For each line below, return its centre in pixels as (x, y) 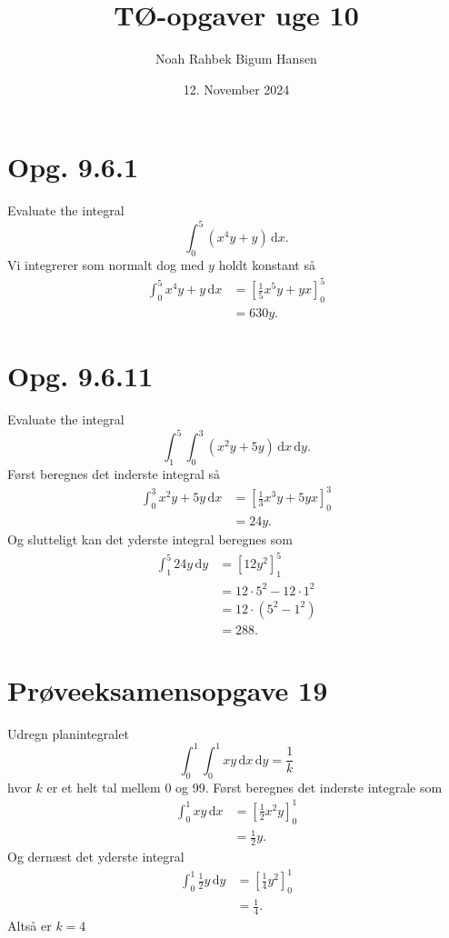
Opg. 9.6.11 (80, 376)
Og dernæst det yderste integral (96, 856)
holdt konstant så (267, 265)
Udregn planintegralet (68, 733)
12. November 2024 (236, 89)
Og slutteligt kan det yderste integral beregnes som (150, 539)
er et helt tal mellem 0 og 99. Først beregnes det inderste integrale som (244, 787)
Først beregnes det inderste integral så (114, 474)
